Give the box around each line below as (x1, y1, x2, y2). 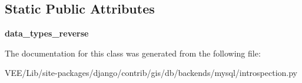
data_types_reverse (5, 27, 89, 39)
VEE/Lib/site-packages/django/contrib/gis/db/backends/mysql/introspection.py (5, 67, 298, 79)
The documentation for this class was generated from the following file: (5, 47, 261, 59)
